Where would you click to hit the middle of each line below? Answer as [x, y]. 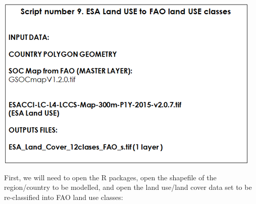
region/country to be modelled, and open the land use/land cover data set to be [128, 187]
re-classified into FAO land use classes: [64, 197]
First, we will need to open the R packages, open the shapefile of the [110, 177]
